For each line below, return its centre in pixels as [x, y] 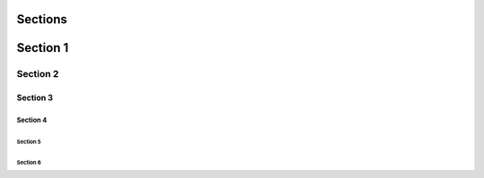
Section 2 [38, 74]
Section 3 [35, 97]
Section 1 [43, 48]
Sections [42, 19]
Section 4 [32, 120]
